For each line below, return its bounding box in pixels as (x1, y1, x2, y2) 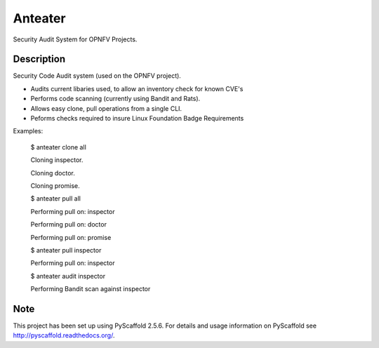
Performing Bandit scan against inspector (30, 285, 151, 293)
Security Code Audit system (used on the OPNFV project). (13, 72, 182, 80)
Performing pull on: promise (30, 233, 112, 241)
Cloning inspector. (30, 156, 84, 164)
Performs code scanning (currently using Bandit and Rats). (30, 95, 201, 103)
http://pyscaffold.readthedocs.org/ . (13, 331, 115, 340)
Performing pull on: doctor (30, 220, 107, 229)
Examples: (13, 127, 44, 135)
